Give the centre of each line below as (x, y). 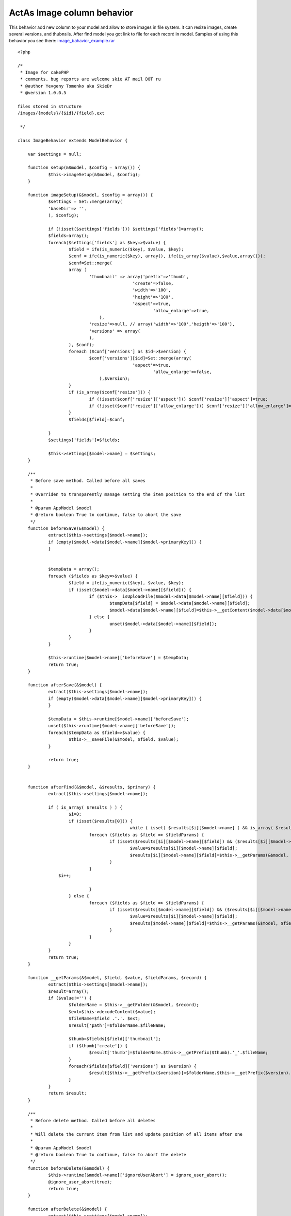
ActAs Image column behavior (71, 13)
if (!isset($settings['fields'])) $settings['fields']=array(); (126, 229)
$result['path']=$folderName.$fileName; (117, 1025)
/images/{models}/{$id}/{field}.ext (61, 113)
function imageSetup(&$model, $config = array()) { (90, 195)
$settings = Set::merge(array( (85, 202)
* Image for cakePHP (44, 72)
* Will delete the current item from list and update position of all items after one (136, 1134)
